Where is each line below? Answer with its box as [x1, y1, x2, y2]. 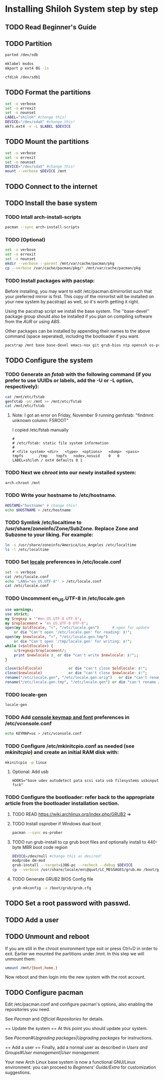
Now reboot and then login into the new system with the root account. [5, 974, 145, 980]
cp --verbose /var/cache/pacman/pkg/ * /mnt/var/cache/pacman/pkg [5, 265, 141, 270]
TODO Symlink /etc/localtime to [5, 519, 82, 526]
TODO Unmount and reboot [5, 933, 89, 941]
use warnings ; [5, 607, 34, 612]
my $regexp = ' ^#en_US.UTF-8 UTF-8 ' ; [5, 616, 82, 621]
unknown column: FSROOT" [12, 418, 69, 423]
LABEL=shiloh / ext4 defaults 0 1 [12, 458, 82, 463]
